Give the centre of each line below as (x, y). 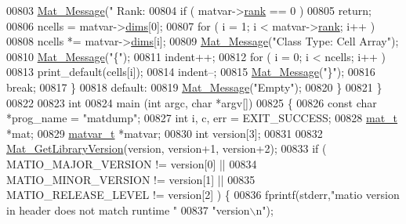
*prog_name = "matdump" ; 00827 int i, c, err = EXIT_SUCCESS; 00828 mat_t (202, 118)
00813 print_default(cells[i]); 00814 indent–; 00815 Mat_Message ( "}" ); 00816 (191, 72)
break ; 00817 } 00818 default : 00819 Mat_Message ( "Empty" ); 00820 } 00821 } (194, 87)
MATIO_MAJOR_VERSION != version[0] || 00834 (132, 163)
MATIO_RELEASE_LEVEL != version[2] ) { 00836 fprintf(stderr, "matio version (203, 195)
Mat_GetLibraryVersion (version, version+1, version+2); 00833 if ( (167, 148)
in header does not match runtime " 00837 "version (128, 210)
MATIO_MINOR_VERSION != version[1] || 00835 (131, 179)
